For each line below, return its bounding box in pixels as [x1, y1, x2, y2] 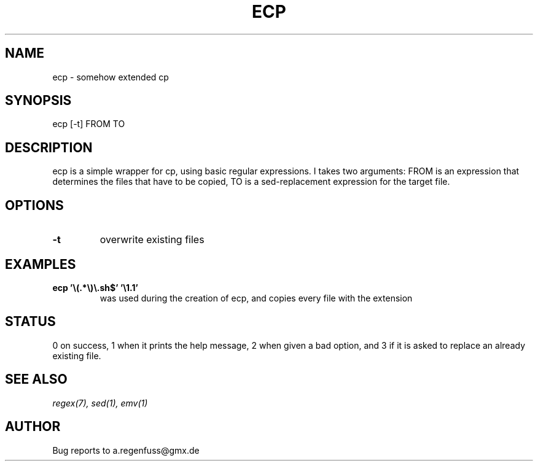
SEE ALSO [5, 371, 68, 387]
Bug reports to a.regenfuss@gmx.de [52, 445, 200, 456]
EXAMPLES [5, 256, 76, 272]
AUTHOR [5, 419, 61, 435]
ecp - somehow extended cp [52, 71, 169, 82]
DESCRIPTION [5, 139, 93, 155]
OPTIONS [5, 197, 64, 213]
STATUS [5, 314, 56, 330]
